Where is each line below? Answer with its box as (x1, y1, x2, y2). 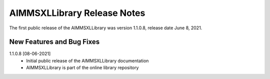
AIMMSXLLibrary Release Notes (9, 7, 145, 18)
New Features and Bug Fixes (9, 38, 100, 46)
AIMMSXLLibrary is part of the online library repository (26, 65, 139, 71)
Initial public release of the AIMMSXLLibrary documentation (26, 58, 149, 64)
